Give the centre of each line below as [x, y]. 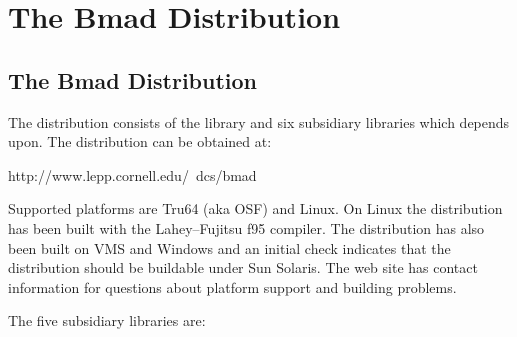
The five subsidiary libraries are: [107, 320]
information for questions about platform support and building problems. [232, 286]
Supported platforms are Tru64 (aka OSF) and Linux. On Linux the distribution [255, 208]
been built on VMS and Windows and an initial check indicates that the [229, 247]
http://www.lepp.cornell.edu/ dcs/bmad [132, 174]
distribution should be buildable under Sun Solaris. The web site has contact [243, 267]
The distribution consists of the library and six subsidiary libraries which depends [259, 121]
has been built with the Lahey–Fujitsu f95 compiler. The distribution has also [246, 227]
